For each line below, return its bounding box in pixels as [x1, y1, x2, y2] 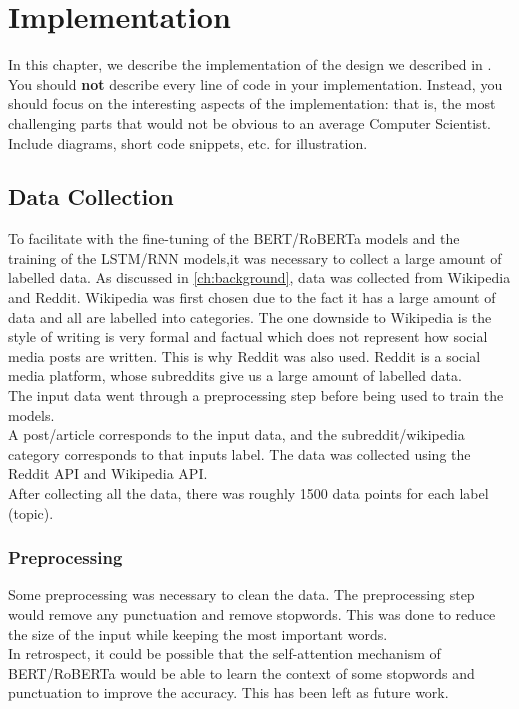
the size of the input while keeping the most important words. [8, 623, 388, 644]
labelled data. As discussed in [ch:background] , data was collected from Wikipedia [8, 267, 511, 288]
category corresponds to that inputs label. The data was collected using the [8, 443, 471, 464]
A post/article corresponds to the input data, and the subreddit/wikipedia [8, 424, 465, 445]
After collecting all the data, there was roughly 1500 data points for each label [8, 483, 489, 504]
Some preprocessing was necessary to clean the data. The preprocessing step [8, 584, 475, 605]
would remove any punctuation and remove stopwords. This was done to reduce [8, 604, 496, 625]
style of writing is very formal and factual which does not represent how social [8, 326, 488, 347]
